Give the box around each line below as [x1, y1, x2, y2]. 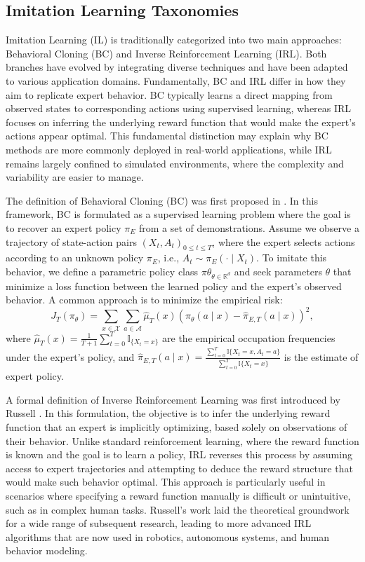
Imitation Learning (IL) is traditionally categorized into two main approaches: [6, 32, 342, 47]
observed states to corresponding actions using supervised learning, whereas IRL [6, 101, 352, 116]
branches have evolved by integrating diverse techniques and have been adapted [6, 60, 348, 74]
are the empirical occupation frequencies [162, 330, 336, 345]
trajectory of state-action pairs [6, 234, 137, 249]
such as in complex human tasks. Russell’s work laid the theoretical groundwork [6, 502, 350, 516]
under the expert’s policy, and [6, 349, 135, 364]
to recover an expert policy [6, 220, 121, 235]
